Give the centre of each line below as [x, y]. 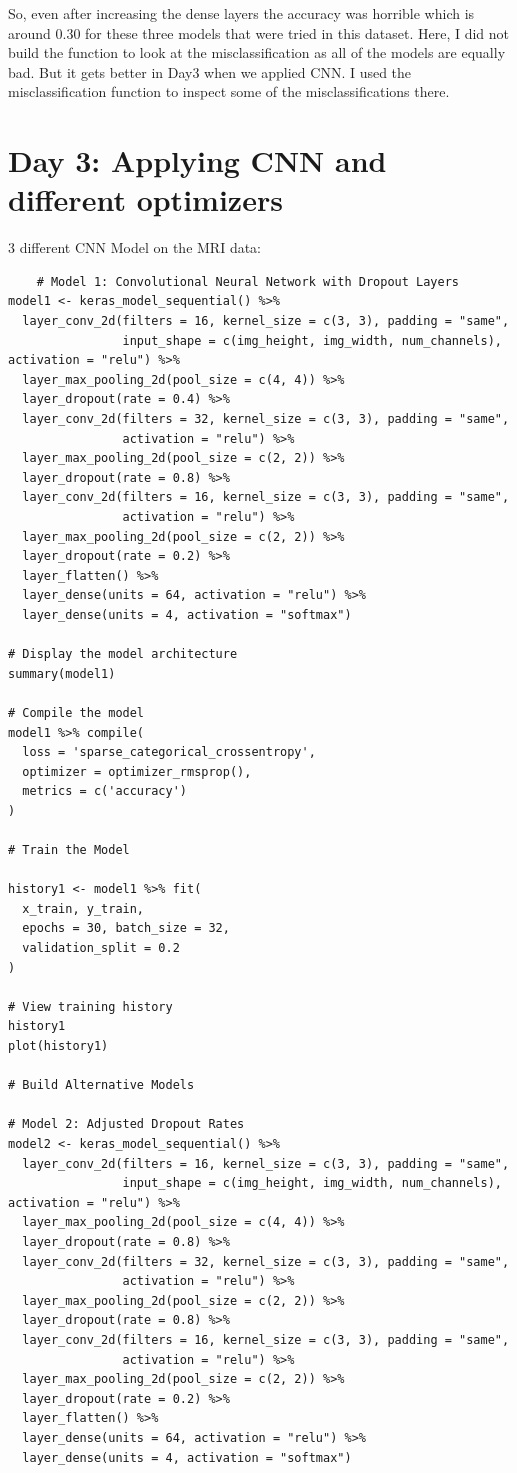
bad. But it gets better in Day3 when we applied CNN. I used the [210, 71]
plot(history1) [58, 1046]
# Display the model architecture [123, 654]
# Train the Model [69, 850]
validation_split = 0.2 [101, 948]
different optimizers [145, 199]
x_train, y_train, [83, 908]
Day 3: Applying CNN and [197, 160]
